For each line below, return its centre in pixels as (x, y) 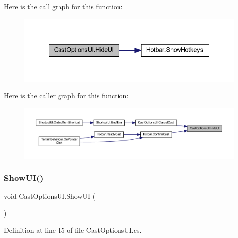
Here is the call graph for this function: (63, 6)
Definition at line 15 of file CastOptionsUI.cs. (73, 229)
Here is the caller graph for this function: (66, 95)
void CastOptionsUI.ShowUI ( (50, 196)
